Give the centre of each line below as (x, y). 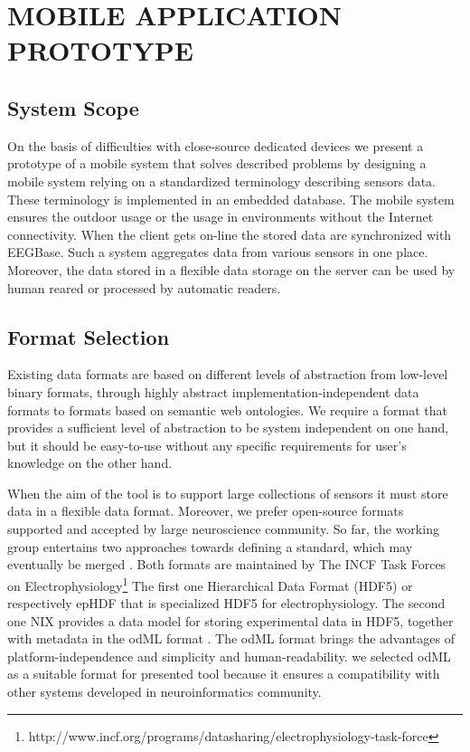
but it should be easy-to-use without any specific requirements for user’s (207, 445)
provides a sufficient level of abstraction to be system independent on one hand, (228, 428)
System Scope (73, 107)
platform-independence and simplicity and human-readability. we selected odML (229, 656)
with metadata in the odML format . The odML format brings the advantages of (231, 638)
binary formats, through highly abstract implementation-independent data (213, 391)
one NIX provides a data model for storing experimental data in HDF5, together (230, 620)
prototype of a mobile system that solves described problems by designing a (217, 163)
